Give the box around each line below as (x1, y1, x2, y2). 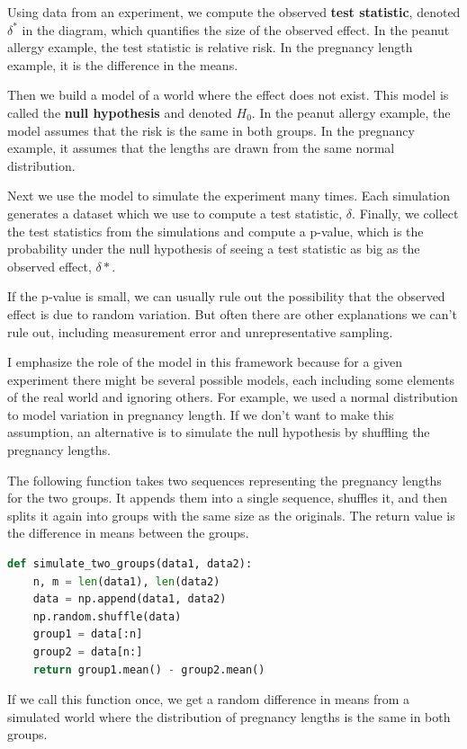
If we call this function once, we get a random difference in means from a (7, 690, 410, 709)
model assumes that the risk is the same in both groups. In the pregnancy (7, 120, 415, 139)
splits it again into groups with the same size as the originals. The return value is (7, 505, 455, 524)
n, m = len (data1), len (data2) (32, 575, 220, 588)
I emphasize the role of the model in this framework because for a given (7, 352, 403, 371)
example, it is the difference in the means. (7, 55, 238, 74)
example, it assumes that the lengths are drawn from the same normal (7, 138, 395, 157)
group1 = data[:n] (32, 628, 143, 641)
